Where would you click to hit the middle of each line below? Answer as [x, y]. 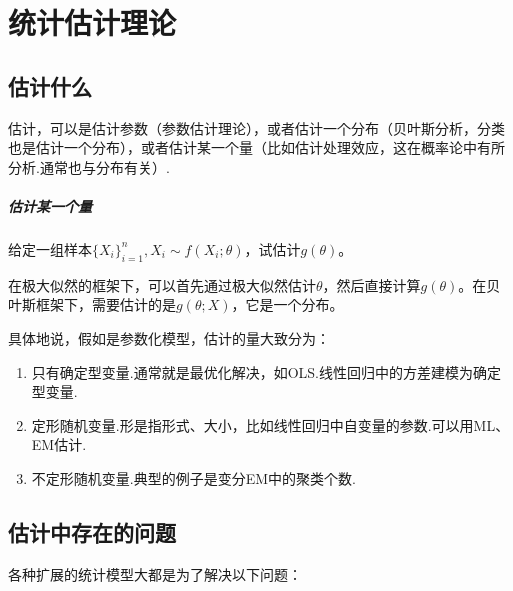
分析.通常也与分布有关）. [89, 166]
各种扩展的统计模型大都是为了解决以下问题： [155, 573]
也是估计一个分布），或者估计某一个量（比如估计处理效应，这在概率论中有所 [256, 147]
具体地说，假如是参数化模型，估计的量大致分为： [169, 337]
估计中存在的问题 [92, 531]
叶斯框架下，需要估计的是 [92, 304]
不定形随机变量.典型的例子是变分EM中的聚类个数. [193, 477]
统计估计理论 [92, 22]
